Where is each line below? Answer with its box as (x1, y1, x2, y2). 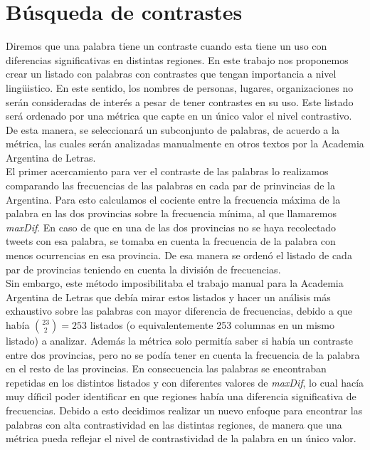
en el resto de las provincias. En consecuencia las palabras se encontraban (6, 361, 327, 376)
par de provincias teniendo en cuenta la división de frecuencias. (6, 261, 281, 276)
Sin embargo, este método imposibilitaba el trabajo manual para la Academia (6, 276, 344, 291)
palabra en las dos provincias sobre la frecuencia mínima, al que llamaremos (6, 206, 337, 221)
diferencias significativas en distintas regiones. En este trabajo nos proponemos (6, 52, 349, 67)
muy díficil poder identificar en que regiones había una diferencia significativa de (6, 389, 356, 404)
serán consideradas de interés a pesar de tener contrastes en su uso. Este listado (6, 94, 354, 109)
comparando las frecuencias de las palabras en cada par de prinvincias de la (6, 178, 335, 193)
